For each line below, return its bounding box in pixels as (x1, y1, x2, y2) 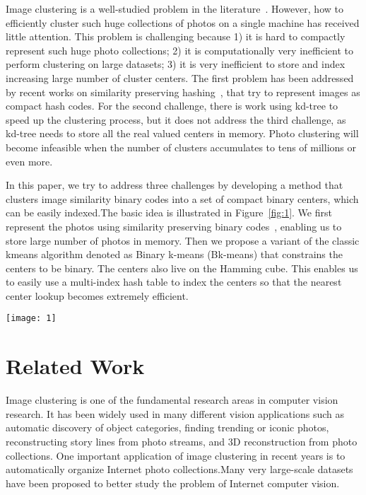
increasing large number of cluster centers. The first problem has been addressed (6, 70, 354, 85)
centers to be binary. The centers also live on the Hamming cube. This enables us (6, 260, 358, 275)
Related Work (6, 351, 145, 380)
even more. (6, 153, 53, 168)
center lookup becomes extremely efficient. (6, 288, 189, 303)
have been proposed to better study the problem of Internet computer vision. (6, 475, 340, 490)
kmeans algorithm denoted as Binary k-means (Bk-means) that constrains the (6, 247, 343, 262)
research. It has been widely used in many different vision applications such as (6, 406, 344, 421)
